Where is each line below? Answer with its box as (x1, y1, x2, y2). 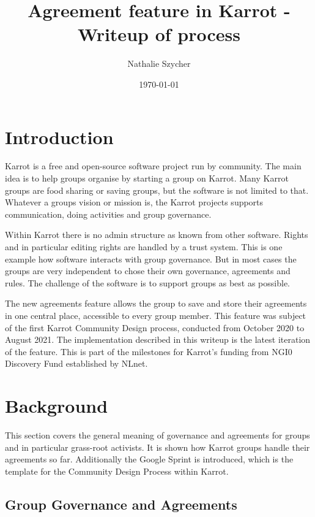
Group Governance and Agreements (5, 494, 237, 513)
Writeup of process (78, 21, 240, 47)
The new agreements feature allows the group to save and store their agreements (5, 297, 307, 310)
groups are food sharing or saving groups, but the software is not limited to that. (5, 183, 309, 196)
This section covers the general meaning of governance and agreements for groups (5, 429, 310, 442)
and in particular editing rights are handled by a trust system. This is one (5, 240, 283, 253)
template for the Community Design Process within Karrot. (5, 464, 229, 477)
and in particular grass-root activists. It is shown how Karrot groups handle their (5, 440, 310, 453)
